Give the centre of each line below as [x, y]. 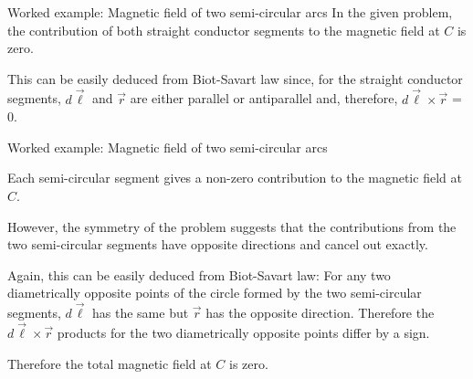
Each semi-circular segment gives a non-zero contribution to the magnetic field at [235, 178]
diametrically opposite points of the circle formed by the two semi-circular [215, 293]
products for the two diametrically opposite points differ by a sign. [243, 332]
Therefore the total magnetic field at [110, 363]
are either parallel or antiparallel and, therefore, [264, 98]
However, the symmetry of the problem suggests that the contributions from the [232, 226]
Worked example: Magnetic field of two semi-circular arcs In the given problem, [230, 12]
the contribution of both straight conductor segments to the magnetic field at [224, 30]
